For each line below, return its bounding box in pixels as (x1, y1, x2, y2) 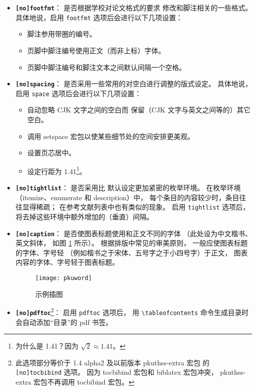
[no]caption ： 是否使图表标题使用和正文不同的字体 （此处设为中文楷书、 (15, 228, 252, 238)
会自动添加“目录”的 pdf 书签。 (15, 317, 113, 327)
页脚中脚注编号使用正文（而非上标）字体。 (27, 45, 165, 55)
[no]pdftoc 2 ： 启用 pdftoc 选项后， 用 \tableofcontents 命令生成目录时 (15, 306, 249, 317)
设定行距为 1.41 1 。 (27, 164, 86, 176)
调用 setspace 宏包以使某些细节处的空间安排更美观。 (27, 131, 194, 141)
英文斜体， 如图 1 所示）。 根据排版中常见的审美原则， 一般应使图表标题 (15, 238, 248, 248)
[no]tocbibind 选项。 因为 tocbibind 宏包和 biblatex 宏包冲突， (15, 367, 218, 377)
